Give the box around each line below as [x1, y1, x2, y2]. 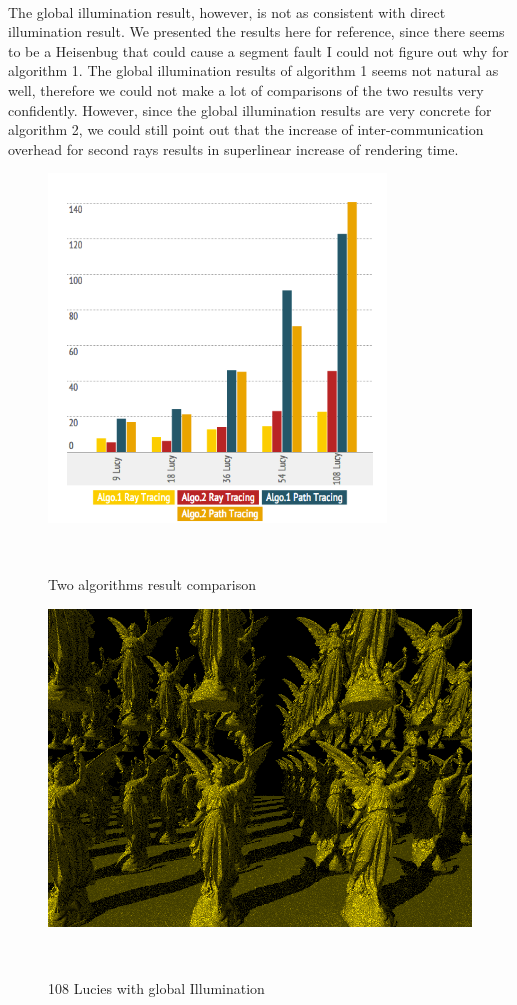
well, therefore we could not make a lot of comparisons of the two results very [8, 79, 484, 100]
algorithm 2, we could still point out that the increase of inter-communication [8, 119, 484, 140]
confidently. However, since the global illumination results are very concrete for [8, 99, 492, 120]
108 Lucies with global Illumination [48, 978, 265, 999]
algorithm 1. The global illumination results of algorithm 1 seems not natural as [8, 60, 499, 81]
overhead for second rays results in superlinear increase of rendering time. [8, 138, 459, 159]
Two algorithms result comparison [48, 574, 257, 595]
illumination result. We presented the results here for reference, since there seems [8, 21, 505, 42]
